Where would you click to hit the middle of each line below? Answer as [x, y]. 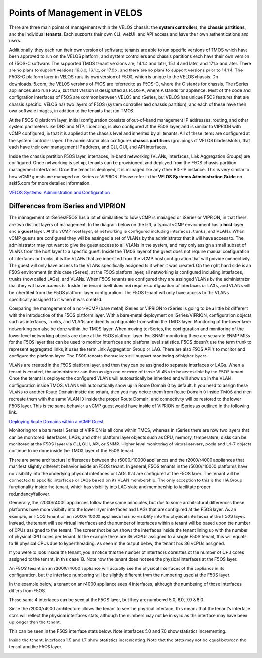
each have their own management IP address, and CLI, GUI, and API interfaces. [88, 147]
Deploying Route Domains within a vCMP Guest [56, 421]
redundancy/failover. [30, 494]
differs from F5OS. [27, 590]
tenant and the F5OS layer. [36, 647]
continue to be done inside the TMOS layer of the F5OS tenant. [72, 451]
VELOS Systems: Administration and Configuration [59, 192]
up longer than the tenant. [35, 622]
